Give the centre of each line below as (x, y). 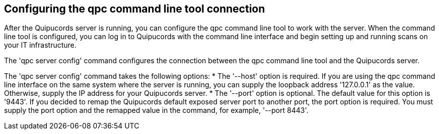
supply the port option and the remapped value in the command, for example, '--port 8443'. (156, 110)
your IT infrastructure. (40, 45)
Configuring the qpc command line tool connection (135, 9)
